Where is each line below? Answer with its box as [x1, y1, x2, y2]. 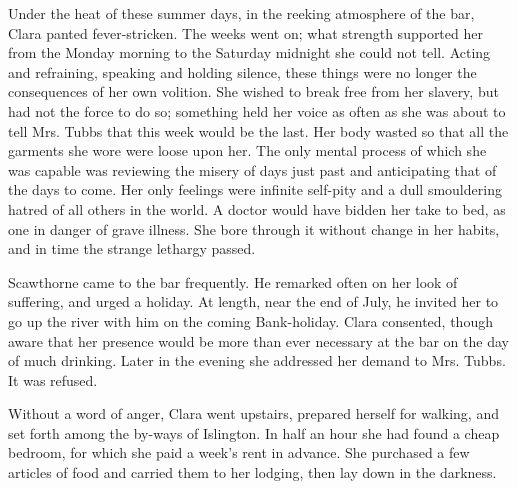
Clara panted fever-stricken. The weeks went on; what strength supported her [8, 22, 483, 43]
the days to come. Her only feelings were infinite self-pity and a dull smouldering [8, 179, 502, 200]
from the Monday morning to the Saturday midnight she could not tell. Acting [8, 42, 491, 63]
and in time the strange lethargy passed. [8, 238, 256, 259]
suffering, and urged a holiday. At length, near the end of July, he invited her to [8, 291, 499, 312]
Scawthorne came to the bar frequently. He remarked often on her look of [8, 271, 458, 292]
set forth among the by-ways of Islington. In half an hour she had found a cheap [8, 422, 500, 443]
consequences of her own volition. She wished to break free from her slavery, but [8, 81, 499, 102]
